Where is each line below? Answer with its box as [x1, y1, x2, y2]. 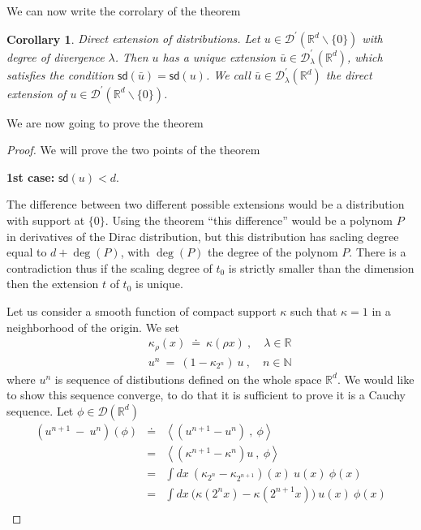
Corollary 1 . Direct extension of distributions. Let [6, 30, 260, 47]
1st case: [6, 168, 55, 185]
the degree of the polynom [208, 243, 338, 261]
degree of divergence [6, 48, 105, 65]
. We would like [337, 370, 415, 387]
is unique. [135, 275, 183, 292]
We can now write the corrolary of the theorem [6, 2, 241, 19]
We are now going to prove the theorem [6, 114, 204, 131]
